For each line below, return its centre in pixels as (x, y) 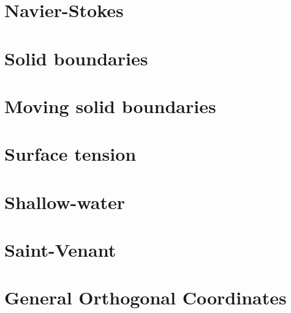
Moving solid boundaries (110, 105)
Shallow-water (65, 201)
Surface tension (70, 154)
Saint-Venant (60, 250)
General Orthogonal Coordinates (145, 297)
